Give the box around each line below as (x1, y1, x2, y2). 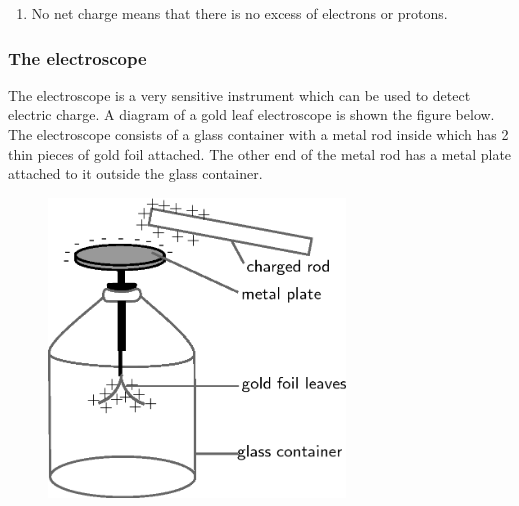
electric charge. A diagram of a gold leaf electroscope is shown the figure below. (8, 104, 495, 125)
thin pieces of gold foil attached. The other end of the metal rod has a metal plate (8, 143, 512, 164)
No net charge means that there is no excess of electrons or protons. (31, 3, 448, 23)
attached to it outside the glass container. (8, 163, 263, 184)
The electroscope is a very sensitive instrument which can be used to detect (8, 84, 471, 105)
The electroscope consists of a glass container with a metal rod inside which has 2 (8, 124, 509, 144)
